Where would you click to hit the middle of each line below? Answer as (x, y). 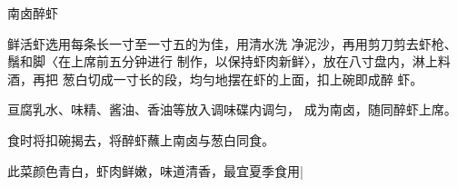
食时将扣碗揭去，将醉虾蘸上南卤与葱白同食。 (141, 139)
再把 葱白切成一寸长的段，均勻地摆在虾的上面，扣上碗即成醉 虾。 (228, 79)
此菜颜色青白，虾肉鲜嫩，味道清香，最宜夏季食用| (155, 170)
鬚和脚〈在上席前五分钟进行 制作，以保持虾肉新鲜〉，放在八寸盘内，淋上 (223, 61)
